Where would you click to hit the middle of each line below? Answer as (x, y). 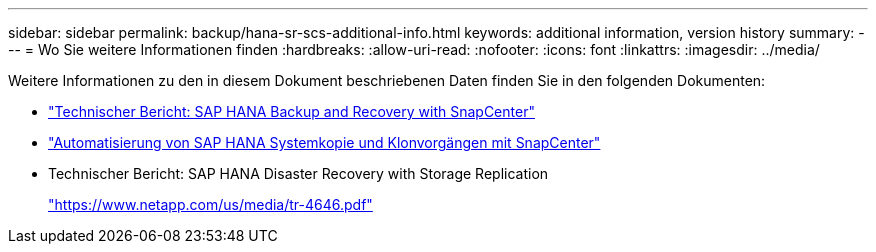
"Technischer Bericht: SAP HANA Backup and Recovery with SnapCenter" (291, 111)
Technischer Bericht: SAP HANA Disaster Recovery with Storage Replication (298, 173)
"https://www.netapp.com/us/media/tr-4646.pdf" (210, 204)
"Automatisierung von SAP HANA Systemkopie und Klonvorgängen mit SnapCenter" (324, 142)
